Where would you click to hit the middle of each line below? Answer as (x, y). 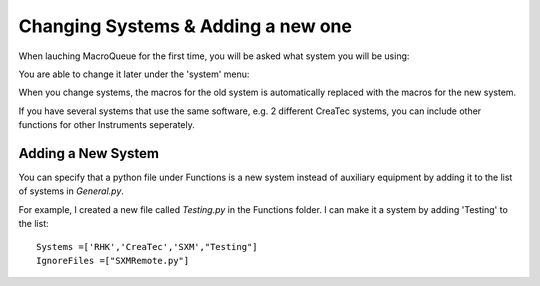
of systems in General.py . (71, 191)
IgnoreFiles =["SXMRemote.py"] (113, 260)
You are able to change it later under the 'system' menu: (134, 74)
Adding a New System (89, 153)
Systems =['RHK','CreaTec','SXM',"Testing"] (147, 246)
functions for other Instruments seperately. (106, 125)
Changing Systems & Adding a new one (185, 26)
